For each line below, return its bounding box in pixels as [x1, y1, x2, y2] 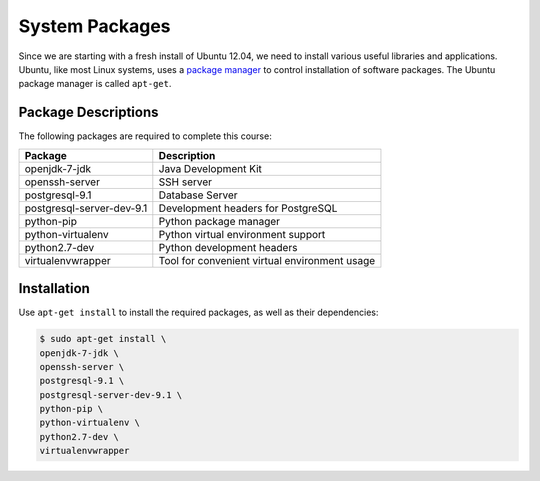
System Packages [18, 15, 171, 37]
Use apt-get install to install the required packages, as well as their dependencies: [18, 306, 379, 319]
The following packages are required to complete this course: [18, 130, 272, 142]
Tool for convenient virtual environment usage [158, 253, 376, 267]
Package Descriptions [18, 104, 159, 121]
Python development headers [158, 240, 298, 254]
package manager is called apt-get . [18, 78, 172, 90]
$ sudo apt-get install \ [39, 333, 167, 345]
